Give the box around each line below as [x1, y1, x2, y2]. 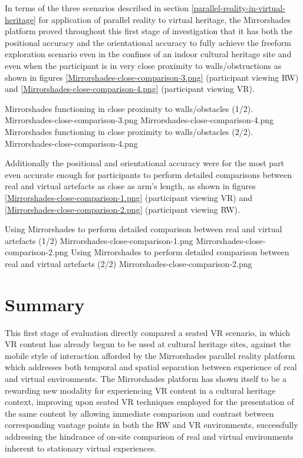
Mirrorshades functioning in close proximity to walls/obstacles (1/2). [5, 102, 253, 114]
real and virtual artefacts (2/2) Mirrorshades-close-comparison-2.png [5, 257, 252, 269]
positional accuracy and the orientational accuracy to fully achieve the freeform [5, 36, 292, 48]
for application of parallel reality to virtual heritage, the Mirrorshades [38, 13, 291, 25]
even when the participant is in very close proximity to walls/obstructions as [5, 59, 282, 71]
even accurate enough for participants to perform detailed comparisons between [5, 168, 292, 180]
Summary [5, 292, 85, 316]
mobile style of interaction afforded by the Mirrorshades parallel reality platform [5, 349, 295, 361]
